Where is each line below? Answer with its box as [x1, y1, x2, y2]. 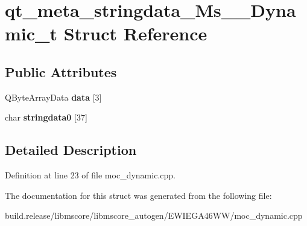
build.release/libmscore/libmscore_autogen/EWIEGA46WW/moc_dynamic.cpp [5, 209, 303, 222]
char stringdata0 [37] [5, 111, 87, 124]
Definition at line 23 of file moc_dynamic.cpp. [5, 169, 176, 181]
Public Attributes [5, 62, 117, 81]
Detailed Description [5, 140, 137, 159]
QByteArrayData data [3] [5, 90, 102, 103]
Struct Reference [63, 21, 207, 46]
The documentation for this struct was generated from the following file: [5, 189, 272, 201]
